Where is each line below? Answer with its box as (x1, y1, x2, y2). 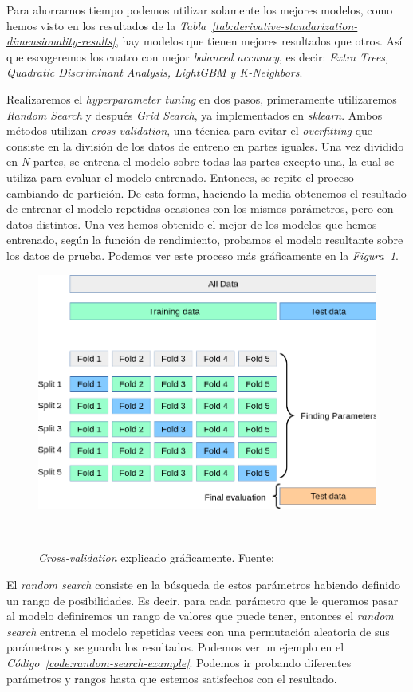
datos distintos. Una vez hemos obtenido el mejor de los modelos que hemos (6, 215, 377, 232)
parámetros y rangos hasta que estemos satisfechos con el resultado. (6, 670, 337, 686)
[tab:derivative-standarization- (211, 17, 358, 33)
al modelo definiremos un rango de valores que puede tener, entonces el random (6, 607, 394, 624)
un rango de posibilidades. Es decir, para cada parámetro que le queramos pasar (6, 592, 399, 608)
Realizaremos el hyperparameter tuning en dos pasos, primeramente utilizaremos (6, 90, 397, 107)
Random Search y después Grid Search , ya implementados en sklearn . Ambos (6, 106, 383, 123)
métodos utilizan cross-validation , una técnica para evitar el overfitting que (6, 122, 373, 139)
